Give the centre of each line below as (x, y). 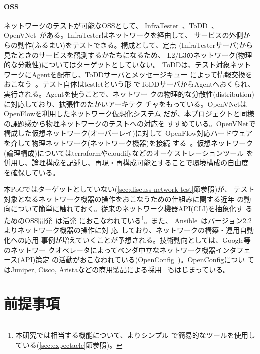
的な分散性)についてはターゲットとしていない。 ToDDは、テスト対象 (117, 64)
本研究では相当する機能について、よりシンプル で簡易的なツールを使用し (135, 335)
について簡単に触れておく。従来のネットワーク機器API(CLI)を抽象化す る (132, 209)
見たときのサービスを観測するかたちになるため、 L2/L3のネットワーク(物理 (128, 54)
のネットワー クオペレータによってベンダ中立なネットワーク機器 (110, 250)
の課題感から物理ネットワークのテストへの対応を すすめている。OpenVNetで (130, 123)
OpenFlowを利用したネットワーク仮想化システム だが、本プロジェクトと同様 (129, 113)
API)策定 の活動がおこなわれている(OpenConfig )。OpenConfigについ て (137, 260)
